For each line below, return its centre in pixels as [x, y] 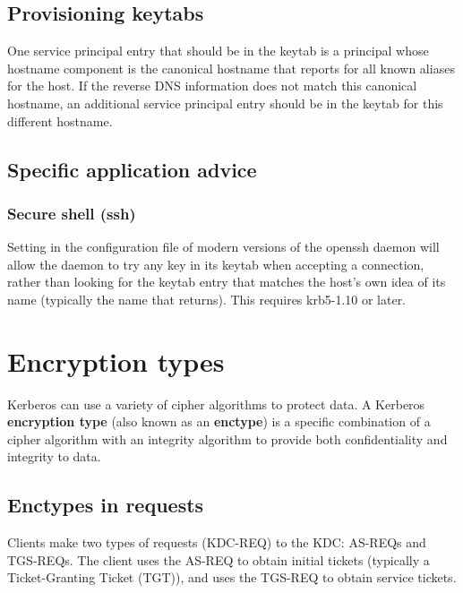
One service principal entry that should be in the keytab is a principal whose [218, 51]
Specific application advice [132, 169]
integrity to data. [54, 456]
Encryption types [116, 361]
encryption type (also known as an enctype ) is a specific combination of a [219, 421]
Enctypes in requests [106, 505]
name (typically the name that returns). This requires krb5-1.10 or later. [207, 299]
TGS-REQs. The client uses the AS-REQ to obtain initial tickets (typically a [219, 559]
